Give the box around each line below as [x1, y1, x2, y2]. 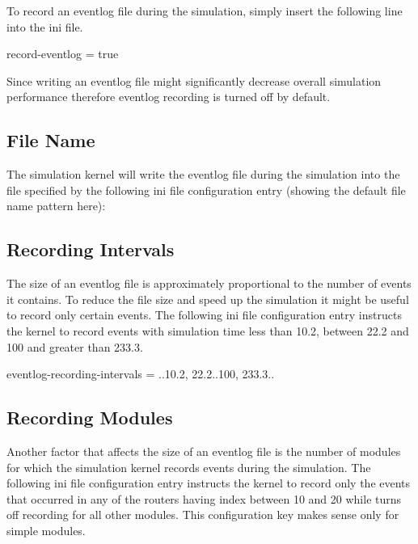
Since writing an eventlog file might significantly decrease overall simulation [6, 72, 382, 89]
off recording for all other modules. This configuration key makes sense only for [6, 506, 399, 523]
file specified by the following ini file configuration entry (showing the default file [6, 181, 406, 198]
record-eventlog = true [6, 45, 119, 62]
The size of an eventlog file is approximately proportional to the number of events [6, 275, 412, 292]
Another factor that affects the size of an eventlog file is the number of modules [6, 442, 401, 459]
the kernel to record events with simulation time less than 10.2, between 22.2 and [6, 322, 409, 339]
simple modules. [6, 521, 86, 538]
